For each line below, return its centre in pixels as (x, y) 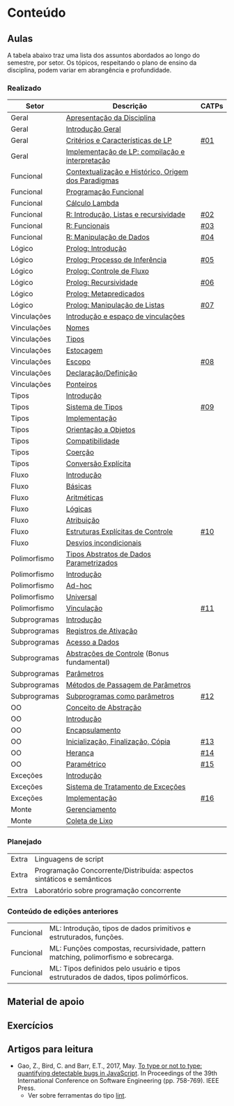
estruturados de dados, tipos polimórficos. (119, 977)
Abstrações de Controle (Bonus (117, 654)
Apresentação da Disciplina (111, 118)
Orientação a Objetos (101, 430)
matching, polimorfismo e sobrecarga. (111, 957)
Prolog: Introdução (96, 249)
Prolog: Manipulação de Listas (115, 305)
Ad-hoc (79, 585)
